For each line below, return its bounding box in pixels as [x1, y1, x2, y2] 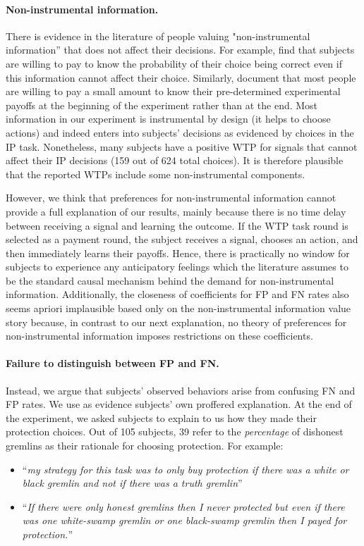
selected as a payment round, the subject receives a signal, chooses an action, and [6, 232, 358, 247]
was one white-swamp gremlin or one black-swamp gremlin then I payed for [22, 513, 347, 528]
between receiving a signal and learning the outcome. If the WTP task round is [6, 218, 348, 232]
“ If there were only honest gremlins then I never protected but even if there [22, 499, 345, 514]
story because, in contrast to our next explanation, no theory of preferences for [6, 314, 347, 329]
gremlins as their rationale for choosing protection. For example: [6, 438, 284, 453]
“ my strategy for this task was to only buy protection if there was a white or [22, 461, 349, 476]
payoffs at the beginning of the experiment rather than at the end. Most [6, 97, 318, 112]
